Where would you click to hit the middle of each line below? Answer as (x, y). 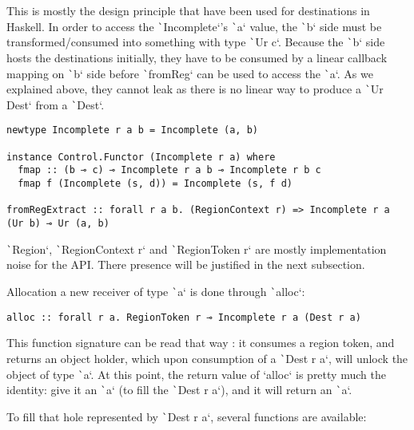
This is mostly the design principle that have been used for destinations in (188, 10)
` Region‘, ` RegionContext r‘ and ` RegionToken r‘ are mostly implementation (197, 249)
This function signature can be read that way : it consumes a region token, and (201, 343)
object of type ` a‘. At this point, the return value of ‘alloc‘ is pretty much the (196, 374)
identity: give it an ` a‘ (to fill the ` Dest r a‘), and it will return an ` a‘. (179, 390)
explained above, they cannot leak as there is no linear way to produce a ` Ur (195, 89)
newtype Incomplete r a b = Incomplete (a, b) (132, 130)
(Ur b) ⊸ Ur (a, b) (58, 224)
